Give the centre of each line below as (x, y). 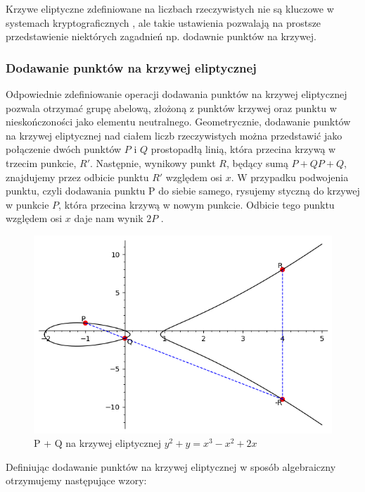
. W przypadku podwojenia (290, 177)
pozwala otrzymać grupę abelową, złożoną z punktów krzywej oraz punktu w (171, 107)
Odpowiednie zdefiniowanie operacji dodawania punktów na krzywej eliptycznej (177, 94)
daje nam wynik (109, 218)
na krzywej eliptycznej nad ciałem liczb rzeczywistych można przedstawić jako (174, 135)
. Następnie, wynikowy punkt (153, 162)
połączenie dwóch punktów (64, 149)
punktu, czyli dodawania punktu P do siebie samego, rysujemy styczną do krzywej (183, 191)
